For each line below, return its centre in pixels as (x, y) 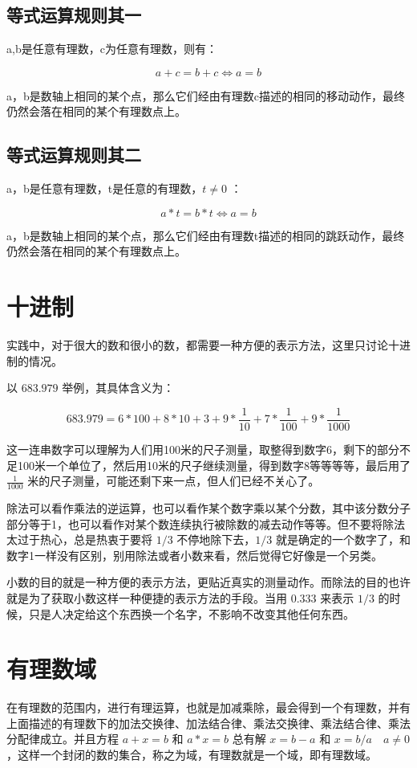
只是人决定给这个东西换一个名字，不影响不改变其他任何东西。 (191, 613)
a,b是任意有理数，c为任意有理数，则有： (112, 49)
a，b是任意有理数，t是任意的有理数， (105, 188)
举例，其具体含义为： (118, 388)
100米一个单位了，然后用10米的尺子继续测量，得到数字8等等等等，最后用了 (214, 465)
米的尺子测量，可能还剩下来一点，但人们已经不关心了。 (174, 481)
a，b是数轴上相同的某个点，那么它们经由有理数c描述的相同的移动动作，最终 (206, 95)
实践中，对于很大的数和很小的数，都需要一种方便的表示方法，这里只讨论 (197, 345)
